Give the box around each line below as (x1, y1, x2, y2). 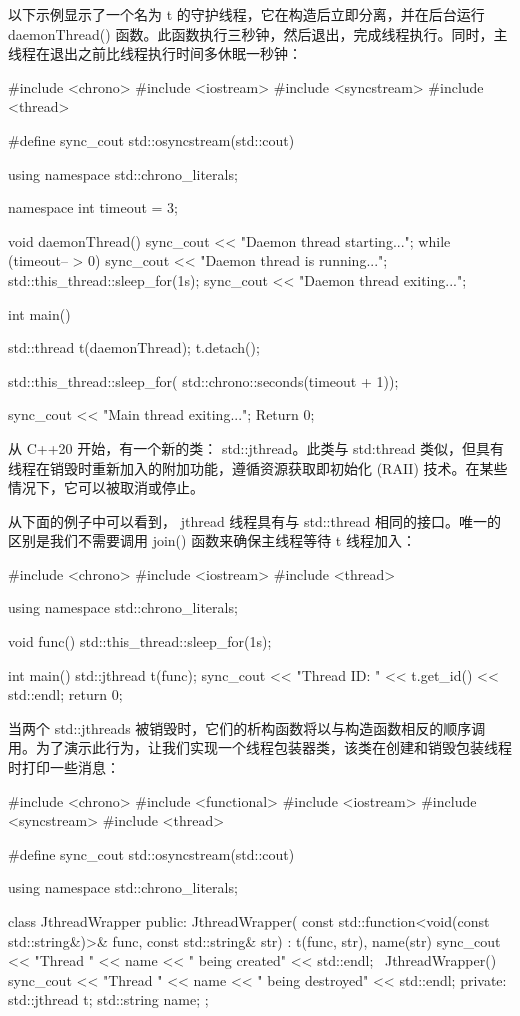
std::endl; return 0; (8, 684, 123, 705)
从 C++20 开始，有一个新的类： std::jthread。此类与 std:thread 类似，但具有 (8, 437, 505, 458)
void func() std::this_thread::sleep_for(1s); (8, 631, 272, 652)
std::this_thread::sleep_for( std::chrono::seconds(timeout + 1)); (8, 370, 399, 391)
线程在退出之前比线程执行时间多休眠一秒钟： (8, 43, 302, 64)
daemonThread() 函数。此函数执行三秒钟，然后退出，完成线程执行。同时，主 (8, 23, 508, 44)
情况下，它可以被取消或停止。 (8, 477, 204, 498)
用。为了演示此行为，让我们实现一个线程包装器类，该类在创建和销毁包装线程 (8, 737, 512, 758)
